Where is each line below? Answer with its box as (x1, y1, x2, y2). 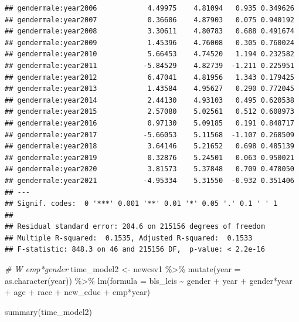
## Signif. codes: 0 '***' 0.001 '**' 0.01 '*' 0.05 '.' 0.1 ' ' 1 (5, 199, 278, 208)
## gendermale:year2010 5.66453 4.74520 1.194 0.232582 (5, 50, 294, 59)
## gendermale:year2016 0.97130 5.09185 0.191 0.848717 (5, 118, 294, 127)
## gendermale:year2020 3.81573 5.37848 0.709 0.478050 (5, 165, 294, 174)
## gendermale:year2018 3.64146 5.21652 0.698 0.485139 (5, 142, 294, 151)
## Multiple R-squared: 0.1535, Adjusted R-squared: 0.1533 (5, 233, 253, 242)
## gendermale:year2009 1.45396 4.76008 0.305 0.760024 (5, 38, 294, 47)
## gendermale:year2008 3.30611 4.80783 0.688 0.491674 (5, 27, 294, 36)
